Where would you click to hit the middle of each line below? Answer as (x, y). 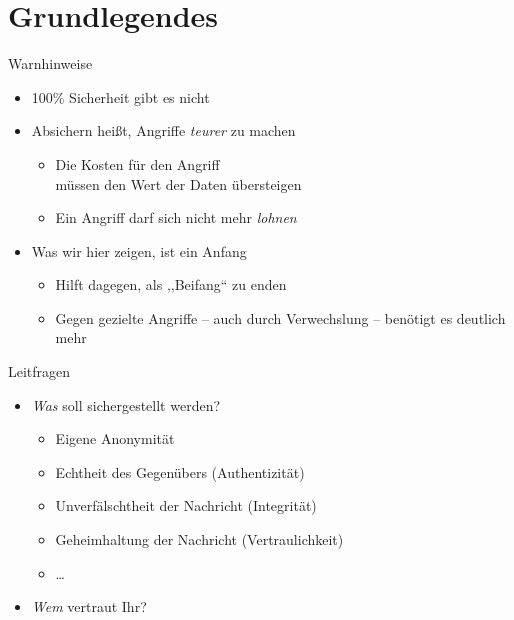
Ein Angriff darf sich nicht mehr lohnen (176, 217)
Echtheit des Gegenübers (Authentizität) (180, 471)
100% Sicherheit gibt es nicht (120, 96)
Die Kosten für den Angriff (137, 163)
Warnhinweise (50, 63)
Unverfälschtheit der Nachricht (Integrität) (186, 505)
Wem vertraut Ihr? (89, 606)
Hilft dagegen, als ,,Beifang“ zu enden (171, 284)
